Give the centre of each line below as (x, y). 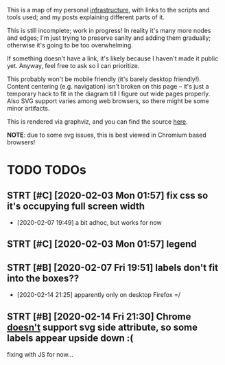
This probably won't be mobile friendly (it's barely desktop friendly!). (104, 79)
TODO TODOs (47, 170)
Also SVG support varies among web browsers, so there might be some (108, 101)
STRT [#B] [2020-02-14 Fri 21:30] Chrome (99, 317)
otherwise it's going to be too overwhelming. (70, 45)
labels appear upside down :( (70, 338)
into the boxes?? (43, 278)
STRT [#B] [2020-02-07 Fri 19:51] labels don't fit (113, 267)
